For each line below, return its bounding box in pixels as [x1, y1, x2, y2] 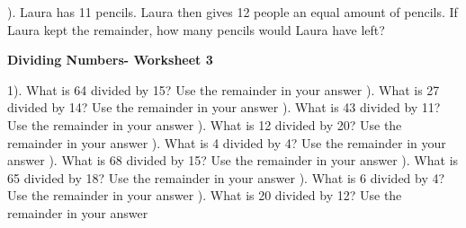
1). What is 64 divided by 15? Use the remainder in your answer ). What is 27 [7, 80, 440, 99]
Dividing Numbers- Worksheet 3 [7, 50, 213, 69]
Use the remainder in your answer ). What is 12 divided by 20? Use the [7, 115, 402, 134]
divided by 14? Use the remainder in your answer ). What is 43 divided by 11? [7, 98, 441, 117]
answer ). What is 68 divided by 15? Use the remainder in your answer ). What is [7, 151, 459, 170]
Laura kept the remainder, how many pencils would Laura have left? [7, 20, 385, 39]
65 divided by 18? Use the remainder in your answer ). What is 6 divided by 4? [7, 168, 445, 187]
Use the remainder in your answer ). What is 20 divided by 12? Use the [7, 186, 402, 205]
